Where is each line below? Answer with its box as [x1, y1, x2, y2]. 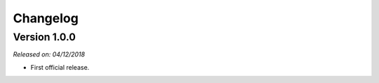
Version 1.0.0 [13, 31, 77, 43]
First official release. [30, 63, 90, 71]
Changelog [13, 10, 79, 26]
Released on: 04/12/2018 [13, 50, 86, 59]
